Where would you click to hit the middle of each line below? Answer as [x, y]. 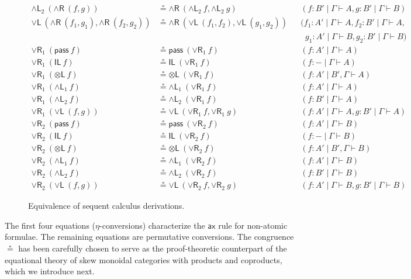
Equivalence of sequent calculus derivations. [106, 206]
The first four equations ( [50, 225]
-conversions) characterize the [152, 225]
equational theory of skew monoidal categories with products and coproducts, [144, 259]
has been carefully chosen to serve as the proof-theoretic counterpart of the [153, 248]
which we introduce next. [50, 271]
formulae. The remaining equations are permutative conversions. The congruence [149, 237]
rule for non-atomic [253, 225]
